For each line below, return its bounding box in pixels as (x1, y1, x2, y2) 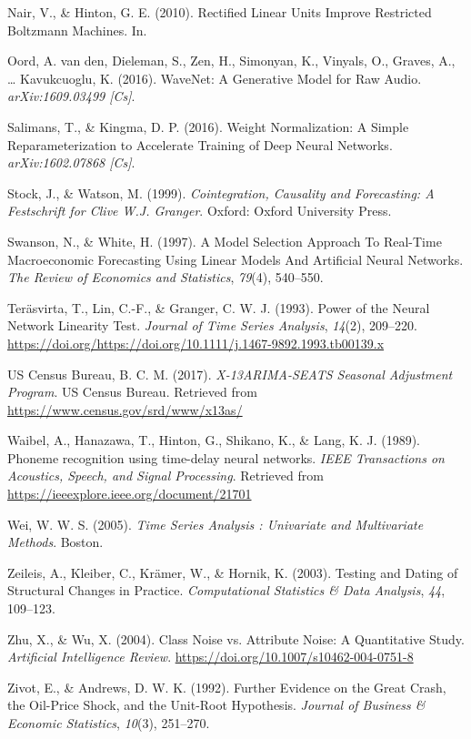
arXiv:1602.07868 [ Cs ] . (7, 153, 135, 172)
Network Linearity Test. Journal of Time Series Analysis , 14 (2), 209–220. (7, 316, 417, 335)
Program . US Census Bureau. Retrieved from (7, 382, 257, 401)
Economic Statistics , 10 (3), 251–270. (7, 714, 210, 732)
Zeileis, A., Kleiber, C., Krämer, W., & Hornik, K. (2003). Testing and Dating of (7, 562, 458, 582)
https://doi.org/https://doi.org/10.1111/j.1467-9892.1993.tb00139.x (7, 333, 385, 352)
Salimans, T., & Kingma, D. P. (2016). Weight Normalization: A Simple (7, 116, 409, 136)
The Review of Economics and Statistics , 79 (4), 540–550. (7, 268, 324, 287)
